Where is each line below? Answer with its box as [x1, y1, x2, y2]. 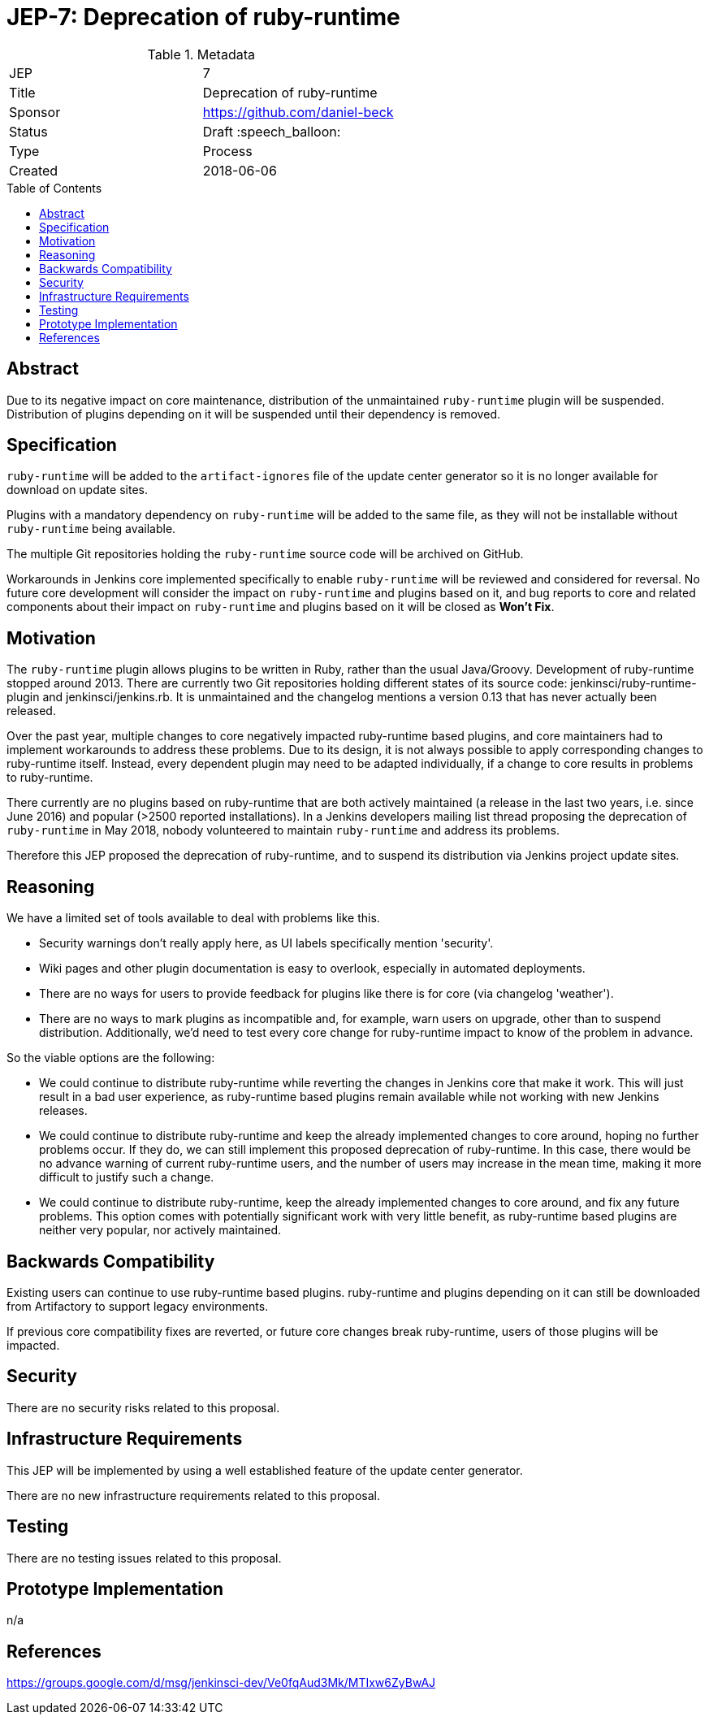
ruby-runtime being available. [6, 522, 176, 536]
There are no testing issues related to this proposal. [6, 1550, 282, 1565]
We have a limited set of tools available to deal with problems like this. [6, 911, 380, 926]
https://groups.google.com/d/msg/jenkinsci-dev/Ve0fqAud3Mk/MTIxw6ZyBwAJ [6, 1675, 436, 1690]
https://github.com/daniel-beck [202, 103, 394, 120]
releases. [39, 1103, 88, 1118]
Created [9, 162, 58, 179]
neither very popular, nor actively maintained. [39, 1223, 281, 1238]
